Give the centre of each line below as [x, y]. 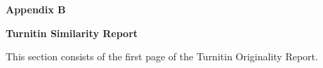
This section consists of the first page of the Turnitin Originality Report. [162, 56]
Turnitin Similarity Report [72, 33]
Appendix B [36, 9]
